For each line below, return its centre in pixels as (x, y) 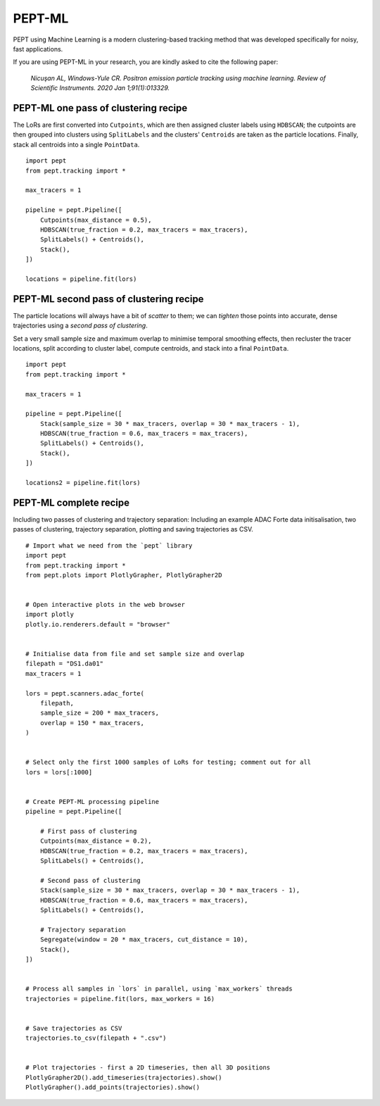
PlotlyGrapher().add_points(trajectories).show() (113, 1087)
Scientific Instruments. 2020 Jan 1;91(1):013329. (100, 88)
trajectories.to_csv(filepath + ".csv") (96, 1038)
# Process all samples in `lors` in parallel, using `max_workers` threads (159, 989)
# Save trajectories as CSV (74, 1028)
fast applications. (38, 49)
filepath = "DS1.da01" (65, 664)
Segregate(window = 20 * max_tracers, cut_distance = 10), (144, 940)
